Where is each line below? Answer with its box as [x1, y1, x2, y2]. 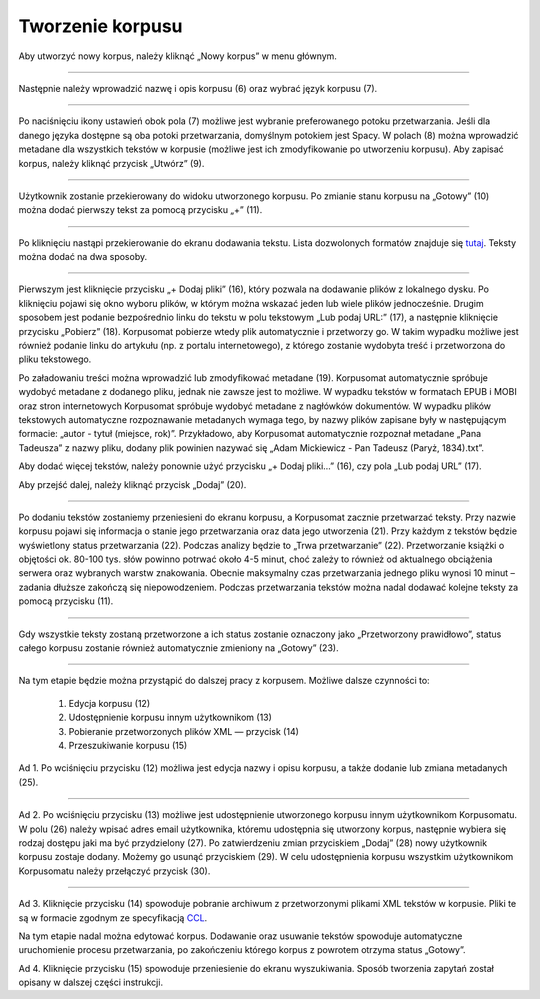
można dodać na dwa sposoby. [18, 251, 148, 263]
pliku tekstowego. [18, 353, 92, 365]
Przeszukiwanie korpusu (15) [68, 740, 188, 751]
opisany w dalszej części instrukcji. [18, 976, 164, 989]
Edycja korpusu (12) [68, 697, 150, 709]
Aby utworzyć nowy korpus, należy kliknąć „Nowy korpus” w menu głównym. [18, 50, 337, 62]
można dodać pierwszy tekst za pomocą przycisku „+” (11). [18, 204, 263, 216]
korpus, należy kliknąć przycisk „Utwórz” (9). [18, 157, 205, 169]
